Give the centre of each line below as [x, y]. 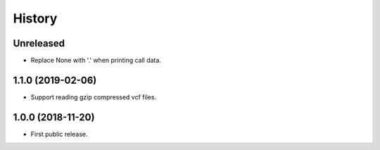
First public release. [59, 134]
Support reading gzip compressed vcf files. [94, 97]
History [35, 18]
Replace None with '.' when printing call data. [96, 61]
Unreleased [39, 43]
